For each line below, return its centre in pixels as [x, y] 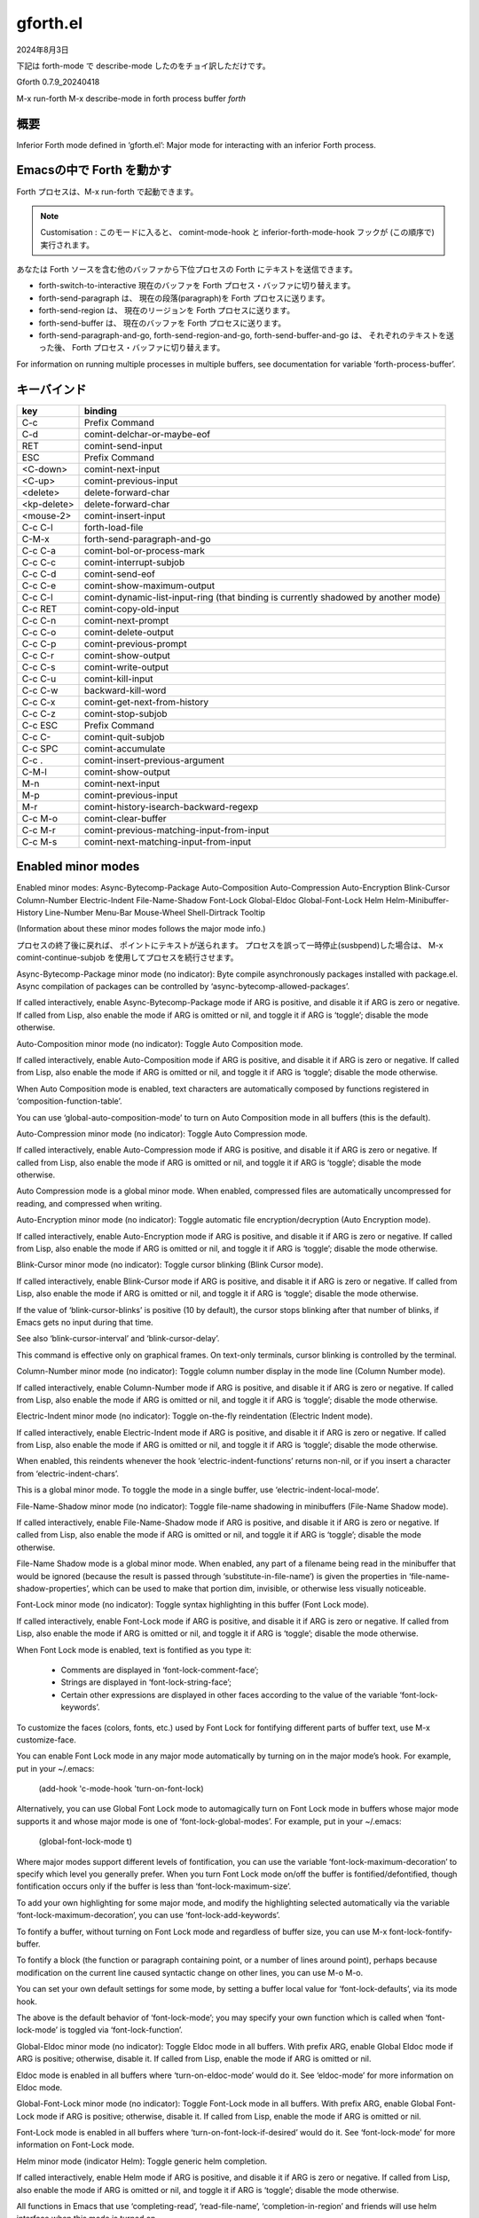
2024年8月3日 [43, 50]
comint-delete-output [130, 632]
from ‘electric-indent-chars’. [67, 1474]
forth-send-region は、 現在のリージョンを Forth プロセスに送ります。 [167, 311]
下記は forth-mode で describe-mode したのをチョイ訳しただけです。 [143, 66]
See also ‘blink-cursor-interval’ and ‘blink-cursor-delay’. [118, 1339]
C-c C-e [39, 586]
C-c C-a [39, 550]
